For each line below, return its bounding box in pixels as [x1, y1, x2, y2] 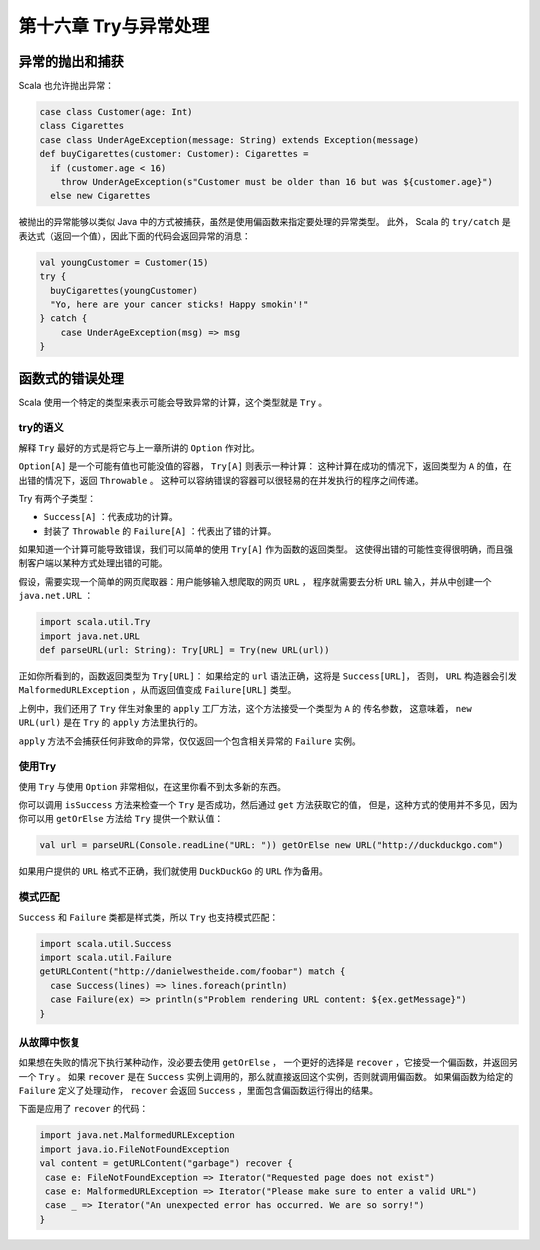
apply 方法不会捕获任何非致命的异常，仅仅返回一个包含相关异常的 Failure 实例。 [18, 735, 361, 747]
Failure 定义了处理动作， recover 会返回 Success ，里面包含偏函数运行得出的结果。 [18, 1085, 379, 1097]
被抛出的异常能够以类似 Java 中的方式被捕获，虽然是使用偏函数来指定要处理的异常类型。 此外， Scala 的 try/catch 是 [18, 216, 511, 228]
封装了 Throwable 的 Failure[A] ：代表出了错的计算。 [43, 525, 277, 537]
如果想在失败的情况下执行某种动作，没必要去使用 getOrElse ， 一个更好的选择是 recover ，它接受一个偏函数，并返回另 [18, 1056, 519, 1069]
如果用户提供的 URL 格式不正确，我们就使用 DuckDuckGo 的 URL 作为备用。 [18, 865, 329, 877]
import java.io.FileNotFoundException [39, 1143, 230, 1155]
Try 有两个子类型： [18, 492, 97, 504]
